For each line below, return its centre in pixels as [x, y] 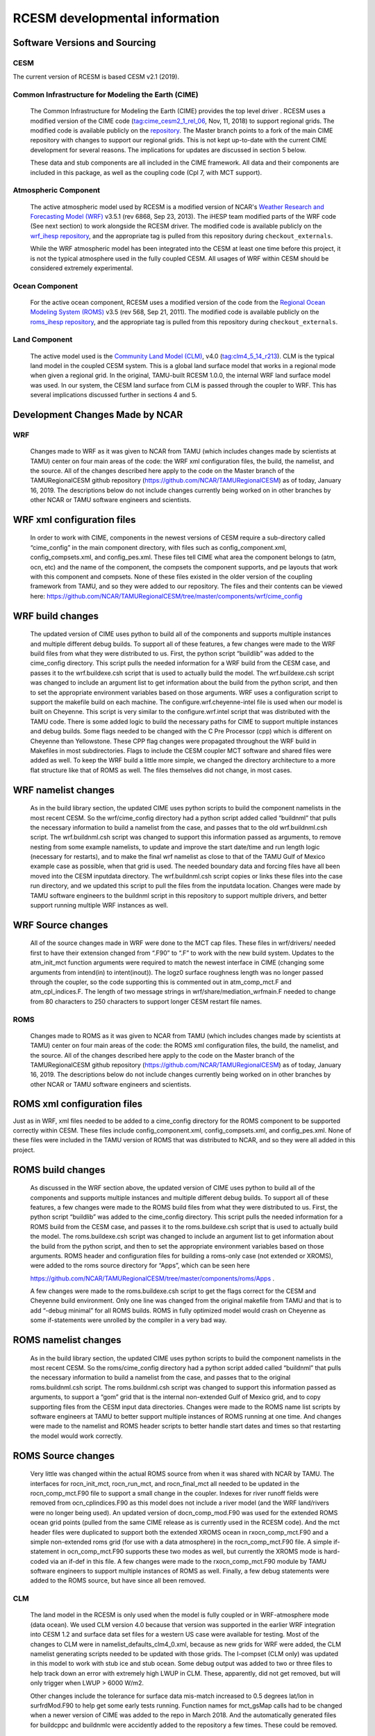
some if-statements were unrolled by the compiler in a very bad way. [128, 1320]
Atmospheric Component [57, 190]
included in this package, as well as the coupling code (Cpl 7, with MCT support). [146, 172]
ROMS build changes [59, 1170]
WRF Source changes [60, 925]
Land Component [43, 340]
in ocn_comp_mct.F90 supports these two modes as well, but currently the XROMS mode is [191, 1551]
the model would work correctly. [76, 1436]
